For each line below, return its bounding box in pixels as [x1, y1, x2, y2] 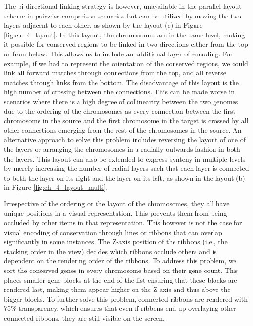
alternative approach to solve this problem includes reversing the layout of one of [4, 134, 246, 145]
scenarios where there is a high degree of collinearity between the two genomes [4, 96, 238, 106]
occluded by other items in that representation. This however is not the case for [4, 217, 242, 228]
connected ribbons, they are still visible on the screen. [4, 313, 165, 323]
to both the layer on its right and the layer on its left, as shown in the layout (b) [4, 172, 245, 182]
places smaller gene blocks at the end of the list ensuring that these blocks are [4, 274, 237, 285]
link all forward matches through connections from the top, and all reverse [4, 68, 226, 78]
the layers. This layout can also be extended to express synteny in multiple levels [4, 153, 246, 163]
